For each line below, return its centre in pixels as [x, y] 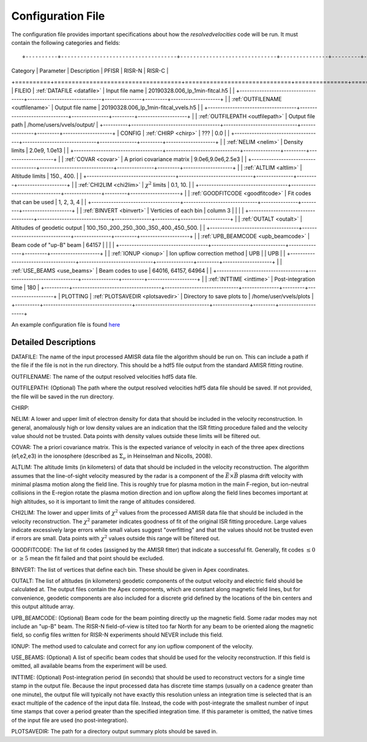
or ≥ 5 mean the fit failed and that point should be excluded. [88, 558]
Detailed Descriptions [54, 342]
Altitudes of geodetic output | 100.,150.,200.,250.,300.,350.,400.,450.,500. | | [108, 227]
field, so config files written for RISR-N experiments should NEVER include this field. [117, 635]
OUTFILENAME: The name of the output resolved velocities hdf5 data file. [104, 376]
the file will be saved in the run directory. [63, 396]
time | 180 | [25, 287]
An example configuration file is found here [66, 325]
